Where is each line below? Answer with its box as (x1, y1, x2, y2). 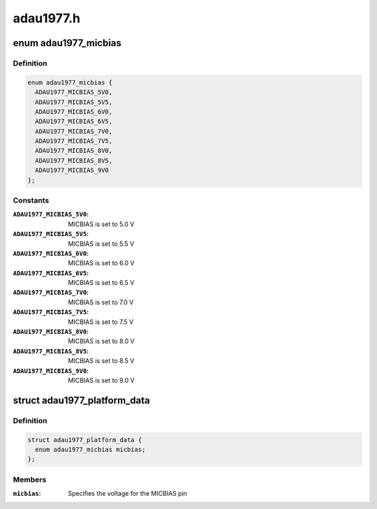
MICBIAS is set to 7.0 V (68, 297, 134, 307)
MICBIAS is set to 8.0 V (68, 337, 135, 346)
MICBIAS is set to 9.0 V (68, 376, 135, 384)
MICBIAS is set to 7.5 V (68, 318, 134, 326)
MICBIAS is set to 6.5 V (68, 279, 135, 287)
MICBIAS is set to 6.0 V (68, 259, 135, 267)
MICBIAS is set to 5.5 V (68, 239, 135, 248)
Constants (13, 196, 50, 205)
